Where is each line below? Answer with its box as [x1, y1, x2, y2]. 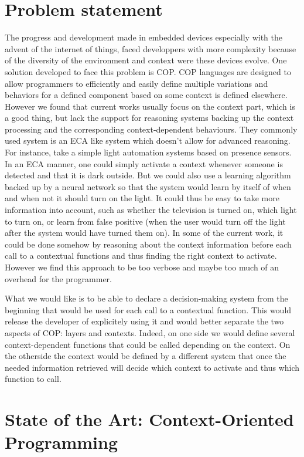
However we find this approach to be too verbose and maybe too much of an [5, 261, 279, 273]
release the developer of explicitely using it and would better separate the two [5, 315, 284, 327]
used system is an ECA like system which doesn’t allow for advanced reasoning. [5, 134, 291, 147]
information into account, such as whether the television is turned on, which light [5, 204, 297, 216]
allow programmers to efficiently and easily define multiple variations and [5, 77, 268, 89]
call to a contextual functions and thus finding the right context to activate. [5, 249, 277, 262]
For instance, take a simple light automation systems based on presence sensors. [5, 146, 292, 158]
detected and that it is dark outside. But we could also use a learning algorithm [5, 169, 291, 181]
